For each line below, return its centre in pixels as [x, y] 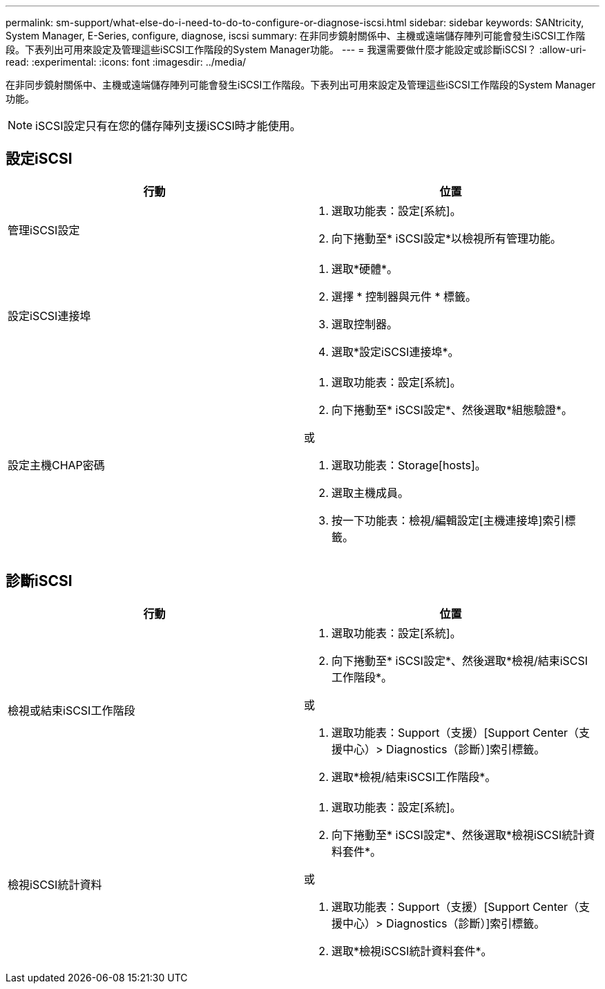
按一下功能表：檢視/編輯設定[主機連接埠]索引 [448, 520]
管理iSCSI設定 [44, 230]
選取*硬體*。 [365, 269]
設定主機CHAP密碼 [56, 465]
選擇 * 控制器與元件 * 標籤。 [404, 296]
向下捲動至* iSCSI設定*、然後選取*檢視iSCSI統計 [458, 835]
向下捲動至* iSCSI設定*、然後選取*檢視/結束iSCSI [460, 660]
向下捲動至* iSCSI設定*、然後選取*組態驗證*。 [452, 409]
